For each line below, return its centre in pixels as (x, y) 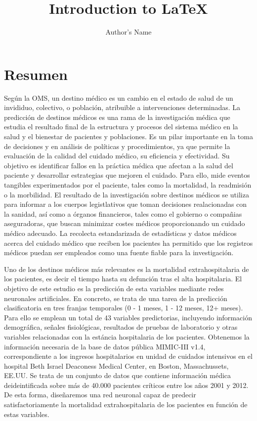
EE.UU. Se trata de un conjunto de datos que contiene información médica (118, 375)
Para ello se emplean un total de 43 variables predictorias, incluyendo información (128, 317)
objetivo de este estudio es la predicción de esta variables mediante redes (114, 288)
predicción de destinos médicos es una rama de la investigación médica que (117, 117)
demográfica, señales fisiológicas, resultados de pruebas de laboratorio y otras (121, 327)
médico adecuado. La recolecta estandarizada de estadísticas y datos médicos (120, 233)
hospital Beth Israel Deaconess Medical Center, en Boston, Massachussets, (116, 365)
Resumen (36, 74)
